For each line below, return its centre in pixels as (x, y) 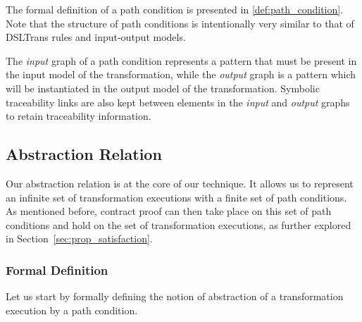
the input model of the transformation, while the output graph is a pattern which (181, 74)
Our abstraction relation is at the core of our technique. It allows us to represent (180, 183)
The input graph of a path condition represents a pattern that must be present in (181, 60)
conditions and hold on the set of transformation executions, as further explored (179, 224)
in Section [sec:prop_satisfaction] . (79, 239)
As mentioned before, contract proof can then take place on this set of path (169, 211)
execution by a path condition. (72, 310)
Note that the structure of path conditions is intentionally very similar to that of (180, 23)
